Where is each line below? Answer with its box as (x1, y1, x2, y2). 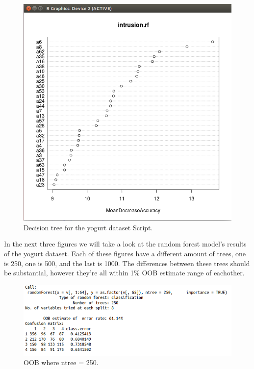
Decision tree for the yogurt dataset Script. (24, 222, 153, 232)
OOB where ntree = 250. (24, 357, 99, 368)
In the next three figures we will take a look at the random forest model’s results (4, 239, 247, 249)
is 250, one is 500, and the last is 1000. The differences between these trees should (4, 258, 250, 268)
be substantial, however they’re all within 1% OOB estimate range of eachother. (4, 268, 245, 278)
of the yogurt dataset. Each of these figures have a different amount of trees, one (4, 248, 246, 259)
